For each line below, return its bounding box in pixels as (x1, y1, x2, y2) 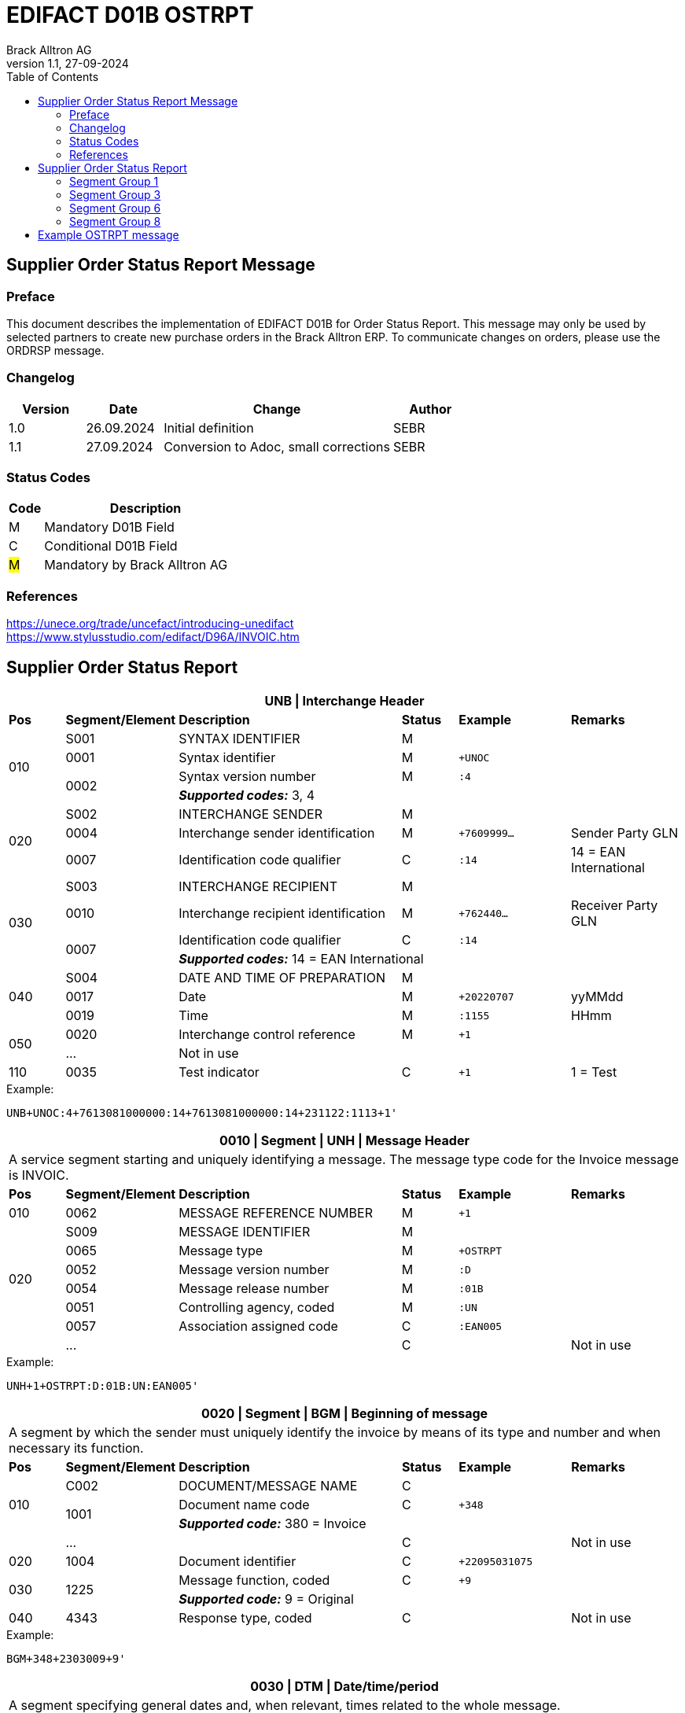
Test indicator (179, 1064, 260, 1081)
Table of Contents (6, 69, 99, 83)
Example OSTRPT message (38, 227, 179, 241)
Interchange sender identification (179, 825, 375, 842)
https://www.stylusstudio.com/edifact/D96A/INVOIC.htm (6, 630, 300, 644)
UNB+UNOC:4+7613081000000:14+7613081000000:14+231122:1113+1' (6, 1107, 398, 1120)
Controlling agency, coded (179, 1299, 335, 1316)
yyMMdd (571, 989, 624, 1005)
